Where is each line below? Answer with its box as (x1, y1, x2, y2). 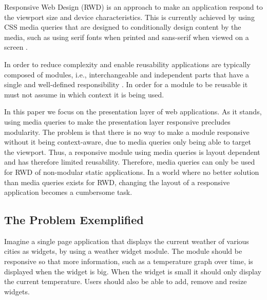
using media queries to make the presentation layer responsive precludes (4, 116, 231, 127)
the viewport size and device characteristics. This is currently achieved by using (4, 11, 255, 22)
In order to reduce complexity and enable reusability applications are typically (4, 58, 251, 69)
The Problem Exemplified (4, 212, 144, 228)
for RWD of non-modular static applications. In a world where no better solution (4, 166, 259, 177)
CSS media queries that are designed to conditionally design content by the (4, 22, 241, 32)
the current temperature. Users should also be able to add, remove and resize (4, 276, 247, 287)
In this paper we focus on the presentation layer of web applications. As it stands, (4, 106, 262, 117)
